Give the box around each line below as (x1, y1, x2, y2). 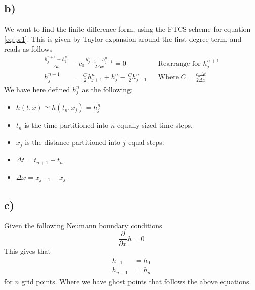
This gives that (4, 246, 51, 256)
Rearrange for (158, 60, 201, 67)
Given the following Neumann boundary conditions (4, 220, 162, 231)
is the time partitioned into (24, 120, 109, 130)
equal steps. (128, 136, 164, 147)
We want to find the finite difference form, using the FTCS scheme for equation (4, 24, 251, 34)
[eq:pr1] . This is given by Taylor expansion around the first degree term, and (4, 33, 242, 44)
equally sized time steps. (117, 120, 193, 130)
